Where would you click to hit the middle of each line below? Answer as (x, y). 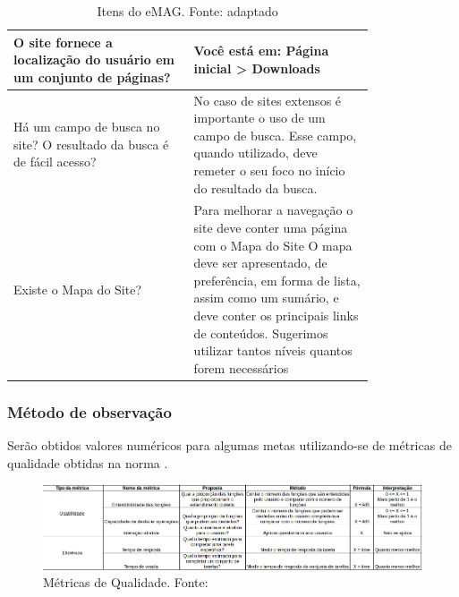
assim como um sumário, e (266, 298)
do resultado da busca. (255, 188)
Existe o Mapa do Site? (77, 289)
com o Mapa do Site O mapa (273, 245)
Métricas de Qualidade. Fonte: (126, 582)
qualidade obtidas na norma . (88, 462)
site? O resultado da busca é (91, 144)
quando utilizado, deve (255, 153)
